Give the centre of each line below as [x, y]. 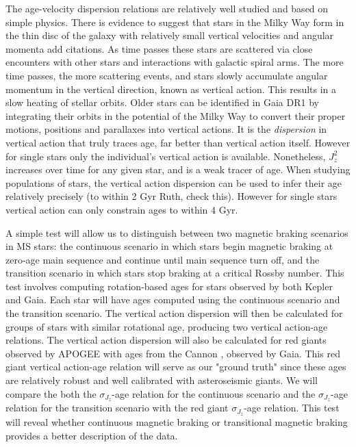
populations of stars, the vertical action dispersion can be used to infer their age [174, 182]
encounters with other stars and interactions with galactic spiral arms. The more [175, 62]
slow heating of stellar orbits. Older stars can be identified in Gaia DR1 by [162, 102]
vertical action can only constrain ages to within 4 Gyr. [122, 209]
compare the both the [51, 393]
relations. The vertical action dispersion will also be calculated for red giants [166, 340]
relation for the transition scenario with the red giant [117, 408]
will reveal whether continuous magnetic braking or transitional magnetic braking [177, 422]
